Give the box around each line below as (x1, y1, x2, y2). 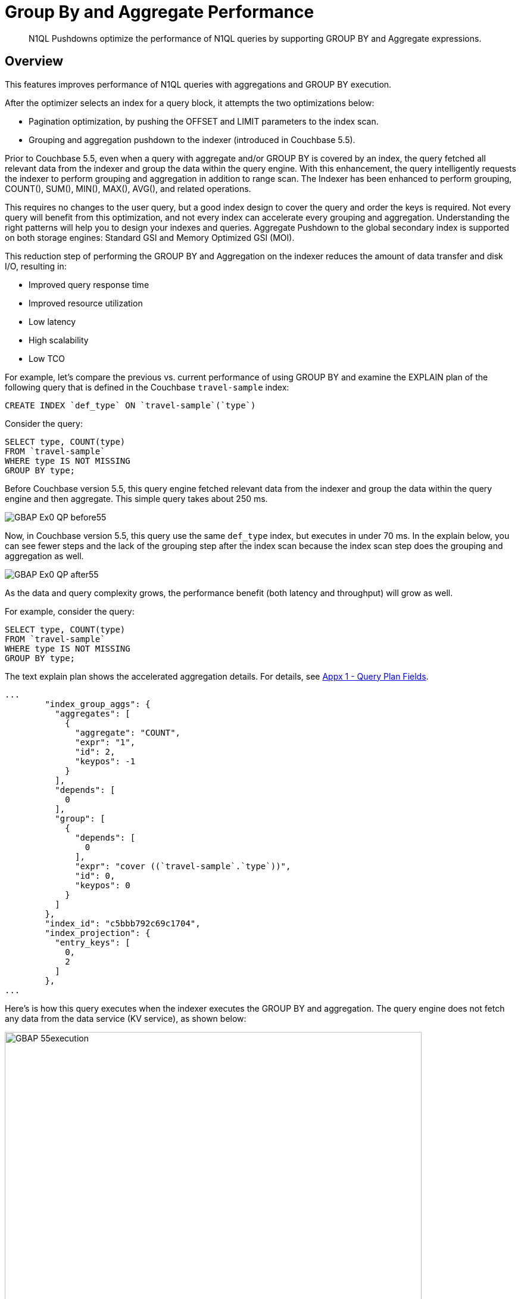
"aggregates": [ (55, 708, 130, 718)
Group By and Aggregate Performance (5, 2, 314, 22)
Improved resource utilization (29, 297, 143, 308)
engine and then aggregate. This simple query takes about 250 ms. (5, 493, 268, 504)
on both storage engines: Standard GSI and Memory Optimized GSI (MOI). (5, 232, 295, 243)
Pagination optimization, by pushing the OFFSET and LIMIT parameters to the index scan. (29, 116, 379, 126)
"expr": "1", (75, 737, 136, 747)
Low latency (29, 316, 76, 327)
